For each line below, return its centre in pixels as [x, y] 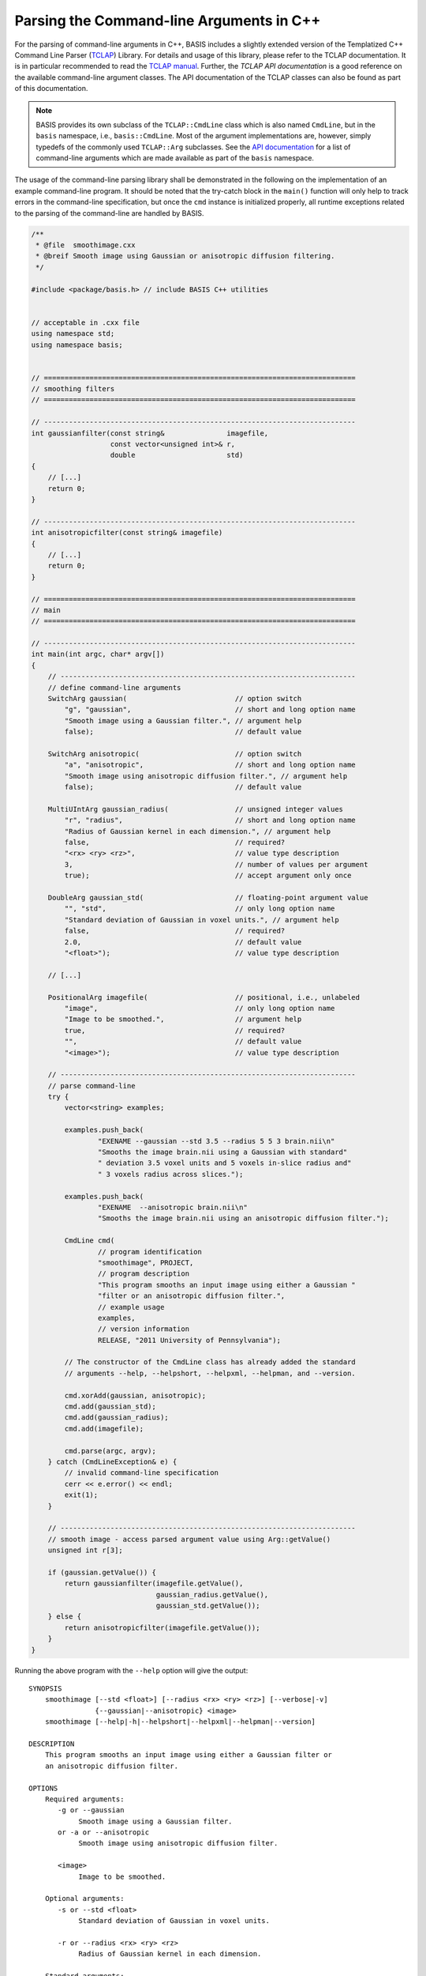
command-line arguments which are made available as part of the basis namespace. [175, 158]
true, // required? [175, 1030]
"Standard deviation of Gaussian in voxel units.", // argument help [202, 920]
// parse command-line [92, 1086]
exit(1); [81, 1495]
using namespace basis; [77, 345]
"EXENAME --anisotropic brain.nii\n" [172, 1207]
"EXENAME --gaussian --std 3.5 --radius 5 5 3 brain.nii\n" [216, 1141]
